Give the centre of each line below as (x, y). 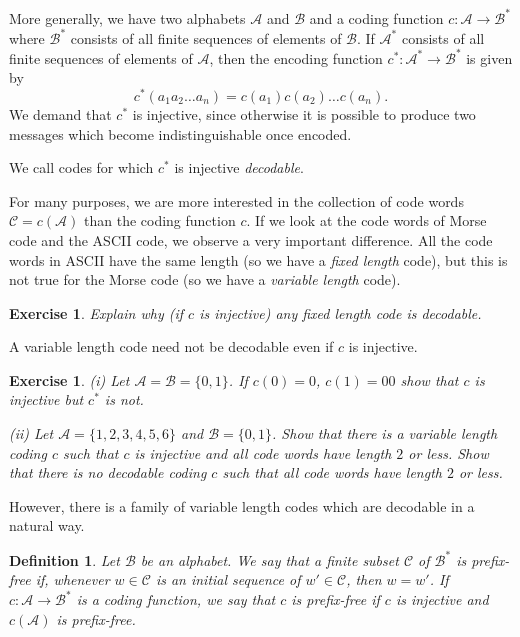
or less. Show (448, 452)
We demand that (60, 113)
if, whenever (72, 579)
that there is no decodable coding (108, 472)
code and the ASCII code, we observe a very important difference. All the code (251, 239)
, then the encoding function (296, 57)
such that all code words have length (332, 472)
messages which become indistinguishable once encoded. (180, 133)
